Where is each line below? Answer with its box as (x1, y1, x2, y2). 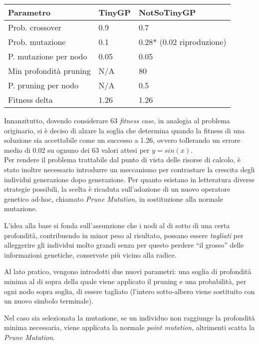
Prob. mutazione (8, 36, 66, 47)
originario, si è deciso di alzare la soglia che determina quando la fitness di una (4, 125, 245, 135)
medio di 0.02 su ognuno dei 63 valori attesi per (4, 144, 150, 155)
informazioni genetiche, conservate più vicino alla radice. (4, 249, 177, 260)
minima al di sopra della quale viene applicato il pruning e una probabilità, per (4, 276, 247, 286)
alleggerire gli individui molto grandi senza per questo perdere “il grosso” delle (4, 240, 244, 250)
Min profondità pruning (8, 65, 91, 76)
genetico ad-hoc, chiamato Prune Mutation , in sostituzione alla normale (4, 193, 223, 204)
